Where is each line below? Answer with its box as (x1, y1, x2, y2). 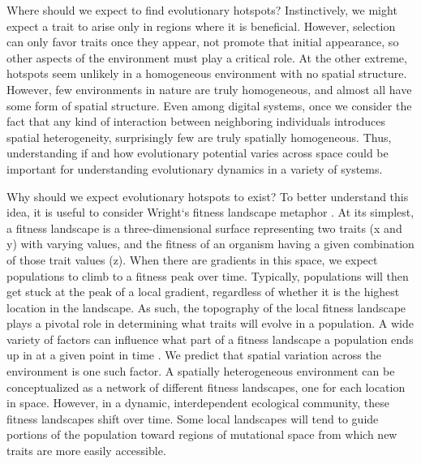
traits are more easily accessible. (6, 442, 166, 459)
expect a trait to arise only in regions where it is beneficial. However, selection (6, 17, 396, 34)
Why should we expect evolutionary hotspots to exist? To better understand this (6, 187, 409, 204)
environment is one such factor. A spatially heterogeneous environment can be (6, 363, 395, 380)
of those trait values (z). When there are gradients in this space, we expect (6, 251, 378, 268)
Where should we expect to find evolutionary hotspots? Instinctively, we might (6, 2, 397, 18)
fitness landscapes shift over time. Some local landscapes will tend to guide (6, 410, 379, 427)
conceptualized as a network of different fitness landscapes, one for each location (6, 378, 406, 395)
